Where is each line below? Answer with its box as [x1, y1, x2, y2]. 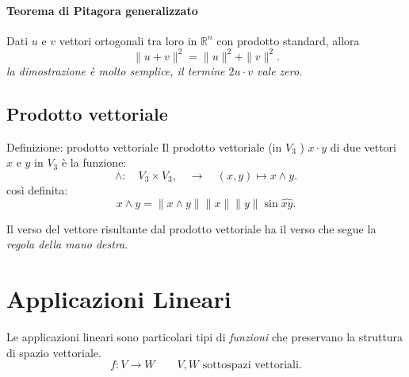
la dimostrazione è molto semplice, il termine [6, 62, 225, 79]
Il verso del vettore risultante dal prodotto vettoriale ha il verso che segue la [6, 220, 377, 237]
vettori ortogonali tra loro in [59, 32, 197, 48]
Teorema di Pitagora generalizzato [6, 2, 198, 18]
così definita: [6, 181, 68, 198]
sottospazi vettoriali [202, 360, 299, 371]
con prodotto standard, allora [216, 32, 360, 48]
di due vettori [330, 138, 396, 155]
